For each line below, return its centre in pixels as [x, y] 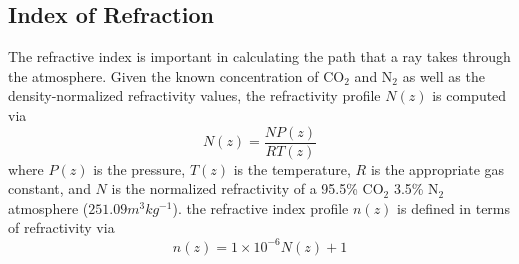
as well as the [443, 75]
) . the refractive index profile [260, 207]
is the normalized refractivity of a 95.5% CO [247, 188]
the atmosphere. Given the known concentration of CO [176, 75]
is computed [469, 95]
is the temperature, [292, 168]
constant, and [49, 188]
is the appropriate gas [437, 168]
